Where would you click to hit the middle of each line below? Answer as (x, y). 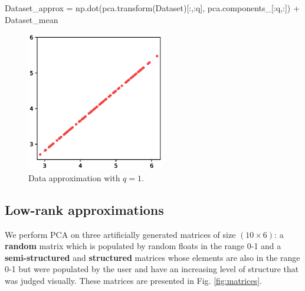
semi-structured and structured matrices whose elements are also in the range (152, 257)
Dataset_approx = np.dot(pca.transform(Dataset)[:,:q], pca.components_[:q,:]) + (152, 8)
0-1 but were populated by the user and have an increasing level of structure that (152, 269)
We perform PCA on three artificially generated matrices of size (120, 234)
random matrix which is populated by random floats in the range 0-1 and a (143, 246)
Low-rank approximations (84, 209)
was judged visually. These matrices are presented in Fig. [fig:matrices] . (133, 281)
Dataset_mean (32, 19)
